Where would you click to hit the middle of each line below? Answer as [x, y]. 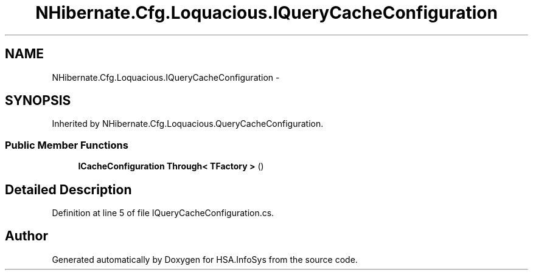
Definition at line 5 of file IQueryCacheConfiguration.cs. [163, 213]
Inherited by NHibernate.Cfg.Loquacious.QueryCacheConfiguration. [188, 124]
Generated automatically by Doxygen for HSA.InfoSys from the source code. [205, 259]
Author [26, 236]
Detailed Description [68, 189]
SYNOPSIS [38, 101]
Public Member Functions [67, 145]
